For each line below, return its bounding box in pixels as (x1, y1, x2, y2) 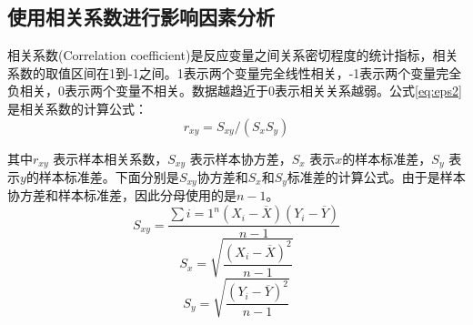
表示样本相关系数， (53, 148, 168, 168)
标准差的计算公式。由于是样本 (287, 168, 466, 187)
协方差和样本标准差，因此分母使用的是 (7, 186, 236, 205)
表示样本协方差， (189, 148, 292, 168)
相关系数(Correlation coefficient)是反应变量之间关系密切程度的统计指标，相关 (7, 46, 458, 65)
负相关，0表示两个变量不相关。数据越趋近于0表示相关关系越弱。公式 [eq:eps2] (7, 81, 462, 100)
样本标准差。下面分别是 (38, 168, 179, 187)
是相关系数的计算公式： (7, 98, 147, 117)
